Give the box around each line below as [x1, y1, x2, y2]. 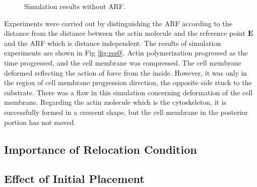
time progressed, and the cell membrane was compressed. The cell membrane [4, 57, 241, 68]
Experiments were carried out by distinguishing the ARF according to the [4, 18, 232, 28]
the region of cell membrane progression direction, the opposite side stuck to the [4, 77, 252, 88]
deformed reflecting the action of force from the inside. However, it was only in [4, 67, 247, 78]
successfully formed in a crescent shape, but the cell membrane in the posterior [4, 106, 248, 117]
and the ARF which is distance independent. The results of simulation [4, 37, 221, 48]
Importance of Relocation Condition [4, 141, 197, 157]
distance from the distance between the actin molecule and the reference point [4, 28, 245, 38]
